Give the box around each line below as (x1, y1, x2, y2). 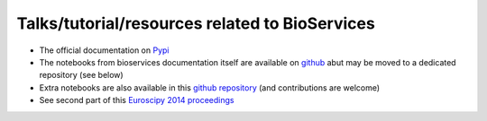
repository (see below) (39, 70, 124, 81)
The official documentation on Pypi (39, 45, 170, 56)
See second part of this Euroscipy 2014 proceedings (39, 95, 234, 106)
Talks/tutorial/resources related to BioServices (16, 13, 376, 33)
